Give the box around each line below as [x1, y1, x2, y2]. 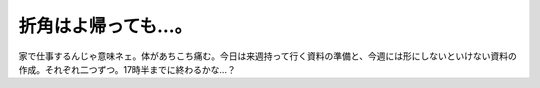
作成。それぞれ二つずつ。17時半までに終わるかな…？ [18, 63, 237, 75]
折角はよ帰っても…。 [18, 15, 193, 37]
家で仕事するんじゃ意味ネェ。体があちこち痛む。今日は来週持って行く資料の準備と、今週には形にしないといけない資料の [18, 50, 517, 62]
